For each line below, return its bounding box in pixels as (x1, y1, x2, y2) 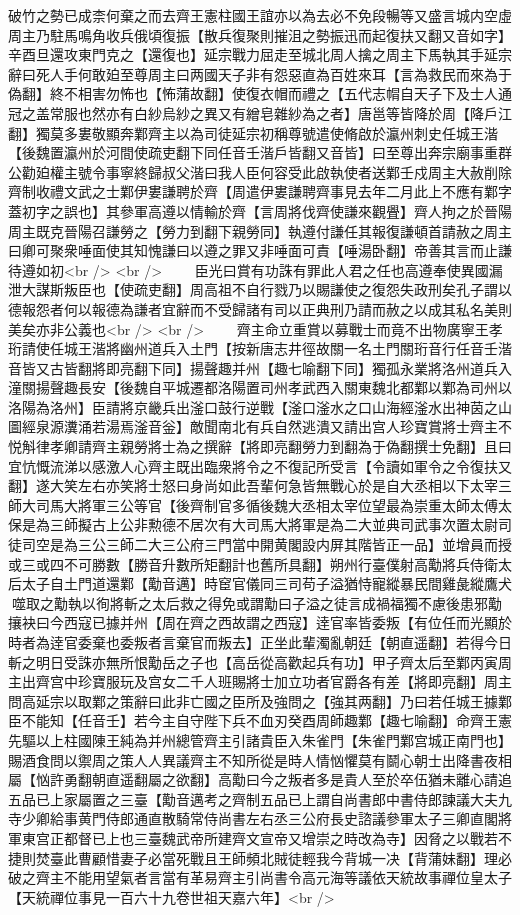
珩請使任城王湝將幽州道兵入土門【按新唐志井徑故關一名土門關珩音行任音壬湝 (8, 338, 512, 359)
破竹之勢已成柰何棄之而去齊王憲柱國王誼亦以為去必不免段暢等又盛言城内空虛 (8, 5, 512, 25)
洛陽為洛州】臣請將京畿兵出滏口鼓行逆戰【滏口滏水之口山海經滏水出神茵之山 (8, 396, 512, 417)
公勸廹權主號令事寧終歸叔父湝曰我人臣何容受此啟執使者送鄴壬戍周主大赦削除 (8, 161, 512, 182)
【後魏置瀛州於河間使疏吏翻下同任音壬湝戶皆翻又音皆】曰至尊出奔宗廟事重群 (8, 142, 512, 163)
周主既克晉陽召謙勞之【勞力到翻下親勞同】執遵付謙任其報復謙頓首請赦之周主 (8, 220, 512, 241)
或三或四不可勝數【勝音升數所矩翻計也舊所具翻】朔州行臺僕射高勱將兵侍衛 (8, 553, 498, 574)
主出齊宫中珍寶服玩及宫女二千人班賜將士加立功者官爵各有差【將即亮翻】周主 (8, 671, 512, 692)
